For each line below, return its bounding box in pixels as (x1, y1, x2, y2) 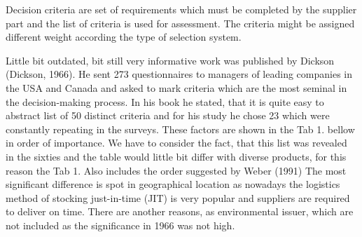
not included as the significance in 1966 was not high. (6, 217, 235, 232)
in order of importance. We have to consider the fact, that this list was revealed (6, 135, 347, 150)
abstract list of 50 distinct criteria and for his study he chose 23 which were (6, 108, 330, 123)
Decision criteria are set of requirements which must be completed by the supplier (6, 2, 357, 16)
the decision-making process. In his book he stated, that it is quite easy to (6, 94, 324, 109)
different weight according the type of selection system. (6, 29, 242, 44)
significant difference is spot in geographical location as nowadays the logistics (6, 177, 340, 191)
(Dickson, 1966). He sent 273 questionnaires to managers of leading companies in (6, 67, 352, 81)
